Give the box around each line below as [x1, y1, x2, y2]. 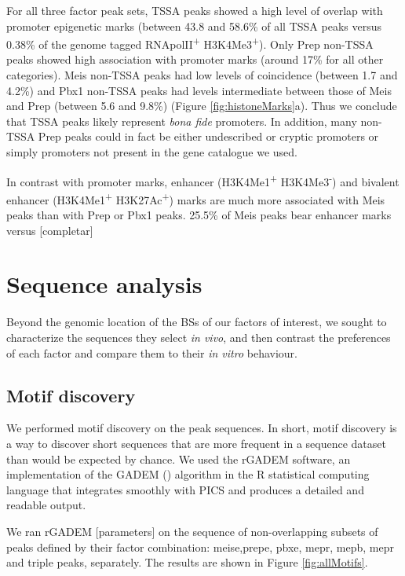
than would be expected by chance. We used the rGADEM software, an [6, 450, 351, 467]
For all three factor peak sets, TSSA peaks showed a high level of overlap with [6, 2, 383, 18]
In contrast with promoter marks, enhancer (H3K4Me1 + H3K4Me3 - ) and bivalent [6, 171, 400, 189]
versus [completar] [6, 222, 93, 238]
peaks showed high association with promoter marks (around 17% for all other [6, 51, 384, 68]
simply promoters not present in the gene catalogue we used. [6, 144, 297, 160]
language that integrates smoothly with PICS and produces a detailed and [6, 481, 364, 497]
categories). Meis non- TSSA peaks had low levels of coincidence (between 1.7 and [6, 67, 398, 83]
